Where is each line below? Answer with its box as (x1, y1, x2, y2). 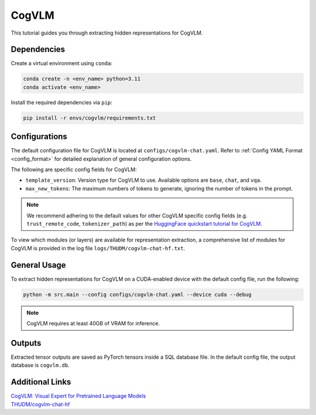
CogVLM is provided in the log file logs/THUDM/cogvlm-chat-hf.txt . (11, 244, 186, 251)
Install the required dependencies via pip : (11, 98, 112, 106)
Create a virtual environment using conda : (11, 60, 113, 67)
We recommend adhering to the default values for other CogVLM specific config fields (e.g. (26, 212, 248, 219)
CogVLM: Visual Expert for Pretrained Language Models (11, 393, 146, 400)
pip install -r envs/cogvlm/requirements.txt (23, 114, 156, 121)
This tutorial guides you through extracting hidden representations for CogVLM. (11, 29, 203, 36)
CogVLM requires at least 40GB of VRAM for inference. (26, 320, 160, 327)
